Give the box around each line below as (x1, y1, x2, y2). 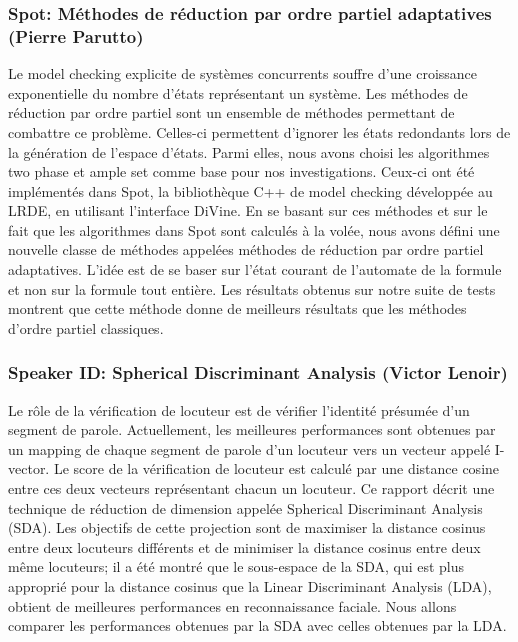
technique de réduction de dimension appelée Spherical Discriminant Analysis (8, 497, 483, 518)
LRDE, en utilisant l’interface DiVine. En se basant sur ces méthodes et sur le (8, 200, 488, 221)
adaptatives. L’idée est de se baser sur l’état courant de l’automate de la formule (8, 259, 502, 280)
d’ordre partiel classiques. (8, 317, 164, 338)
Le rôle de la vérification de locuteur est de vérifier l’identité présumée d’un (8, 399, 470, 420)
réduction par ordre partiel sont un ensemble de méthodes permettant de (8, 102, 455, 123)
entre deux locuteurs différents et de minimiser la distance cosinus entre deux (8, 536, 481, 557)
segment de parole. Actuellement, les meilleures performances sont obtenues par (8, 419, 496, 440)
